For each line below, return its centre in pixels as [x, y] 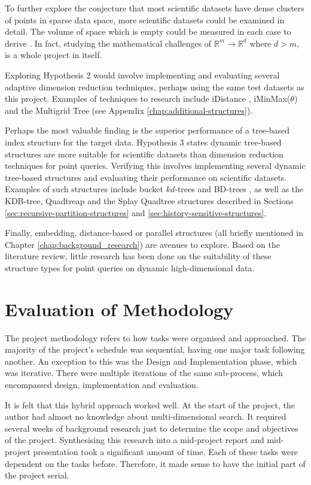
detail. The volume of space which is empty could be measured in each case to [148, 31]
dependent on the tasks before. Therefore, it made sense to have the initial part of [155, 463]
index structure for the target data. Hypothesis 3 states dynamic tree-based [143, 142]
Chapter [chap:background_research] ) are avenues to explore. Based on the [142, 244]
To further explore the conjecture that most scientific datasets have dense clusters [155, 8]
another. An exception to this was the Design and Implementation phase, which [151, 361]
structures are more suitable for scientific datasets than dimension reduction [144, 154]
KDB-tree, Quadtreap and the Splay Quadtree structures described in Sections [149, 200]
